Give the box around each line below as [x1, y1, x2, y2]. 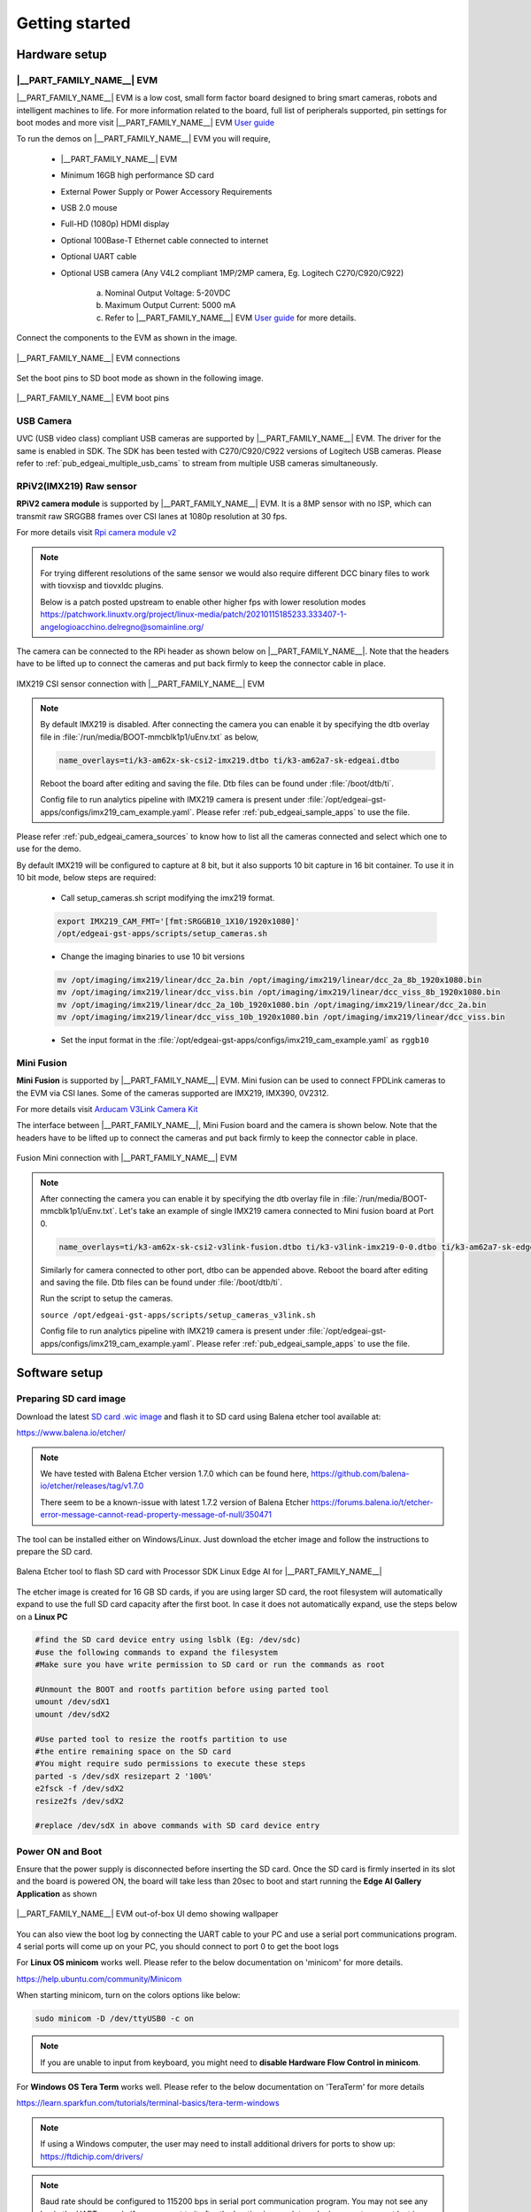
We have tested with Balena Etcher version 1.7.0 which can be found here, [40, 1468, 310, 1479]
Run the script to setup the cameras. [40, 1293, 173, 1304]
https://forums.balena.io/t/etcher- [311, 1496, 434, 1508]
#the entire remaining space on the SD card [35, 1747, 232, 1756]
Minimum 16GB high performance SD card [60, 170, 214, 180]
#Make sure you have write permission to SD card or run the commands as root [35, 1660, 385, 1670]
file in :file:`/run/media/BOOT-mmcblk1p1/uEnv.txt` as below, [40, 731, 259, 742]
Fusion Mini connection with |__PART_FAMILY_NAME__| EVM [16, 1153, 238, 1164]
